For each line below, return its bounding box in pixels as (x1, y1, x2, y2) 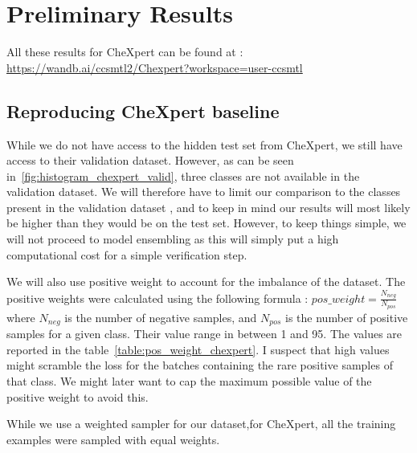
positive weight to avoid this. (6, 388, 149, 405)
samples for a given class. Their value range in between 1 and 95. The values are (6, 325, 403, 342)
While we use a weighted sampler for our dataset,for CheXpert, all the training (6, 415, 396, 432)
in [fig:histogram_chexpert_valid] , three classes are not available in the (6, 167, 360, 184)
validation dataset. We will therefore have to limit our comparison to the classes (6, 183, 401, 200)
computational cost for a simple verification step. (6, 246, 247, 263)
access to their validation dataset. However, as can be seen (6, 152, 294, 169)
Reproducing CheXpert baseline (6, 98, 280, 123)
